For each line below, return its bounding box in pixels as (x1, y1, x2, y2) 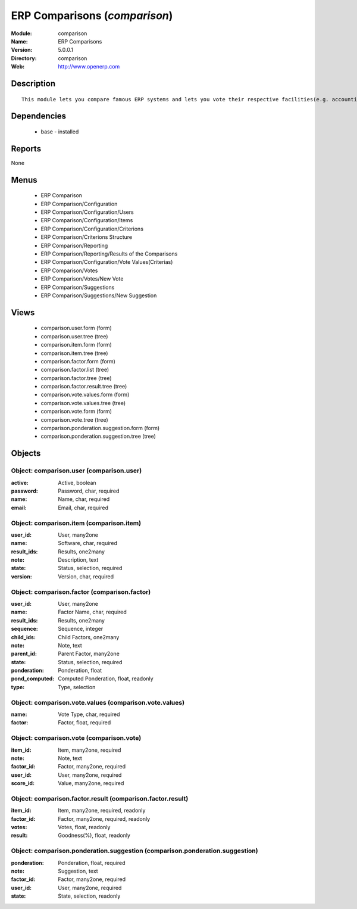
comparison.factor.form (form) (40, 357, 116, 365)
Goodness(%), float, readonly (58, 832, 131, 839)
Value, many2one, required (58, 780, 124, 787)
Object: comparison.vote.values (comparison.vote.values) (11, 698, 184, 706)
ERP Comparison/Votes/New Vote (40, 275, 124, 282)
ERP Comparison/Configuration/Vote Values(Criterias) (40, 259, 173, 266)
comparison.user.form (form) (40, 325, 112, 332)
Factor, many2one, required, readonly (58, 815, 151, 822)
